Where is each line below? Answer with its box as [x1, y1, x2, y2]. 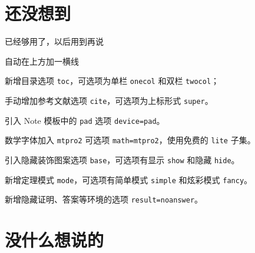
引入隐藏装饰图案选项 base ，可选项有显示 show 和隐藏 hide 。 [5, 153, 240, 166]
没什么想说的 [5, 228, 104, 252]
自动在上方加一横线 [5, 55, 79, 67]
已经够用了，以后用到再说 [5, 35, 104, 48]
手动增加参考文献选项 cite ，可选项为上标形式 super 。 [5, 94, 213, 106]
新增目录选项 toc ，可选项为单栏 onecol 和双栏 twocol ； [5, 75, 220, 87]
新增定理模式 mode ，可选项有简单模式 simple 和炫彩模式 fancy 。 [5, 173, 253, 185]
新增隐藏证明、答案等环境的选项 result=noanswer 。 [5, 193, 203, 205]
